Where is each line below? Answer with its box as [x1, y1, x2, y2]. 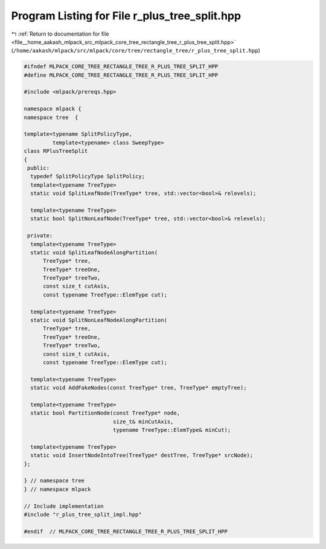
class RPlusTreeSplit [24, 148, 88, 155]
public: [27, 165, 50, 172]
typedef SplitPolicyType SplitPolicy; [30, 173, 145, 180]
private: [27, 233, 53, 239]
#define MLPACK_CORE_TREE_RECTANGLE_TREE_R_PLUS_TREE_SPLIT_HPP [24, 71, 219, 79]
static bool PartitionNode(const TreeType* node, [30, 409, 181, 417]
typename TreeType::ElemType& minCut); [112, 426, 231, 434]
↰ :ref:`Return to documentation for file [11, 30, 109, 37]
